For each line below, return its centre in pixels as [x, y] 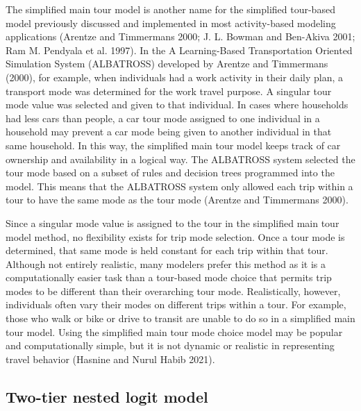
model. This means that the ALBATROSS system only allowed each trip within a [179, 186]
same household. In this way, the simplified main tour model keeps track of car [173, 145]
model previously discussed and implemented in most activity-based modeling [171, 23]
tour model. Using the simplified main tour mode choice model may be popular [174, 332]
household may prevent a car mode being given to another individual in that [169, 132]
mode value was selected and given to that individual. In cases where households [177, 104]
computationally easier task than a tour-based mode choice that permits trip [169, 277]
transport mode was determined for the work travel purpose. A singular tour [169, 91]
